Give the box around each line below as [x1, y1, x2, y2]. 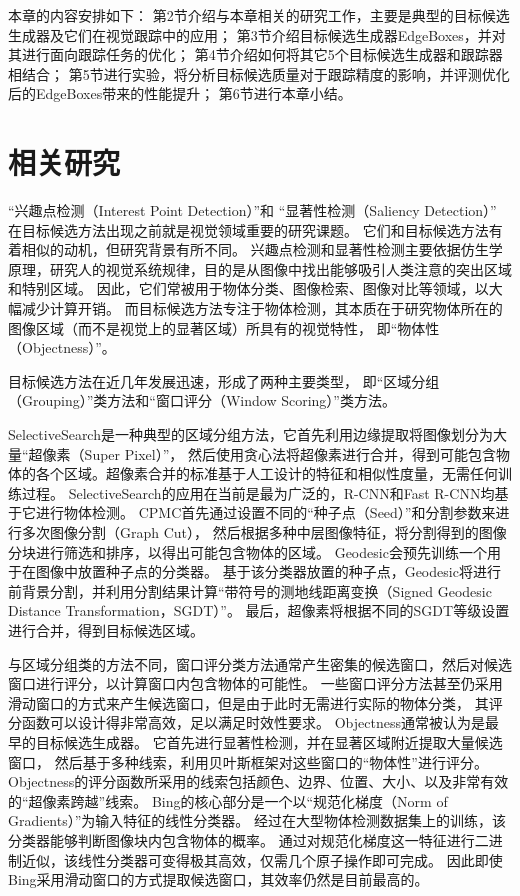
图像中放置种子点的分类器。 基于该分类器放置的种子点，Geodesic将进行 [35, 561, 501, 582]
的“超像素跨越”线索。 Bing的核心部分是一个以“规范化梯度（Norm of [8, 790, 448, 811]
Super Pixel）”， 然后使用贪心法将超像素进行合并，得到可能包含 [84, 443, 496, 464]
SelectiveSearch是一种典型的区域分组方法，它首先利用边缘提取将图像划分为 [8, 424, 493, 445]
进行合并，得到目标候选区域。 [8, 619, 204, 640]
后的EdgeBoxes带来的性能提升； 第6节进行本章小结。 [8, 83, 352, 104]
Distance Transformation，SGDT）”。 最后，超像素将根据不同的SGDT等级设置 [8, 600, 510, 621]
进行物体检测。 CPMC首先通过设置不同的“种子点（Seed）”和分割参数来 [35, 502, 496, 523]
